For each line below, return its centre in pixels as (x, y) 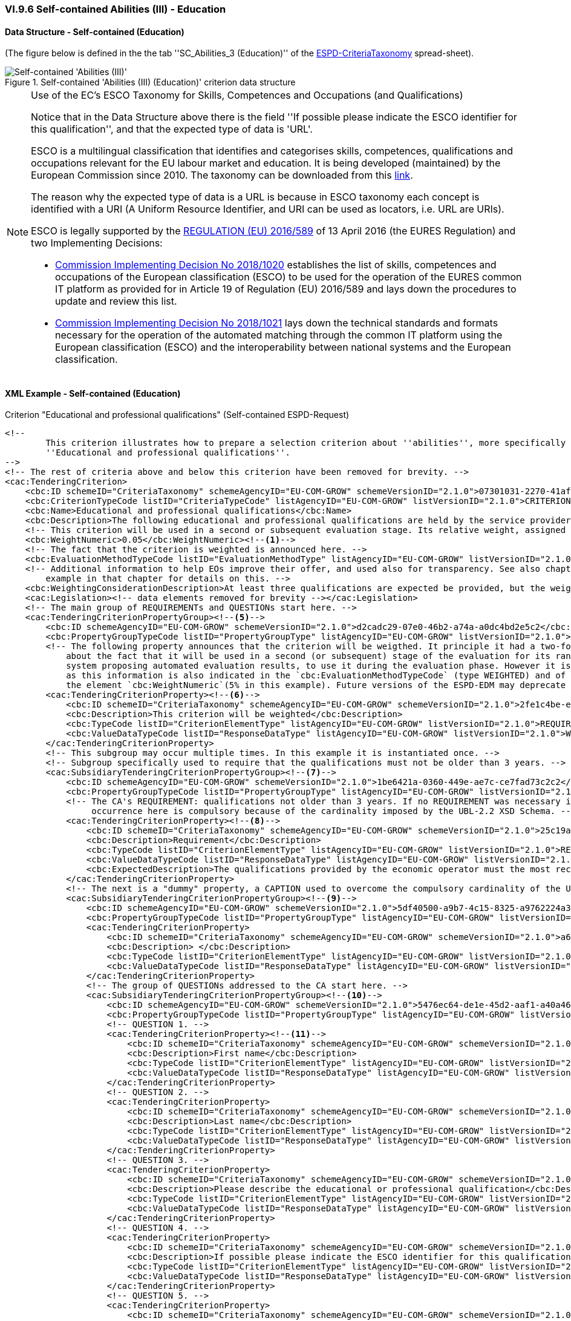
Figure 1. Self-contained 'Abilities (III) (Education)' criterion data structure (150, 82)
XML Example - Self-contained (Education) (93, 393)
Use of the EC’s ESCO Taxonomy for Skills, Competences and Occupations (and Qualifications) (247, 95)
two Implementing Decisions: (97, 243)
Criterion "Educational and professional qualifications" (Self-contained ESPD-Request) (177, 415)
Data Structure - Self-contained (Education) (95, 31)
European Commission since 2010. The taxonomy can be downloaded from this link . (222, 175)
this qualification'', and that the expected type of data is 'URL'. (172, 129)
